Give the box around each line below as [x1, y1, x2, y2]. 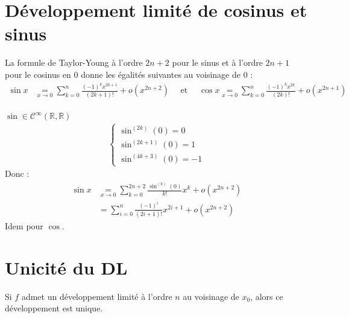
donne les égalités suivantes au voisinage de [81, 68, 241, 80]
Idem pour [5, 219, 43, 232]
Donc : [5, 167, 30, 180]
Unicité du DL [5, 255, 128, 279]
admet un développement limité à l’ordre [21, 290, 172, 302]
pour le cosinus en [5, 68, 71, 80]
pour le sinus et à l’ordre [172, 56, 263, 69]
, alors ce [250, 290, 283, 302]
